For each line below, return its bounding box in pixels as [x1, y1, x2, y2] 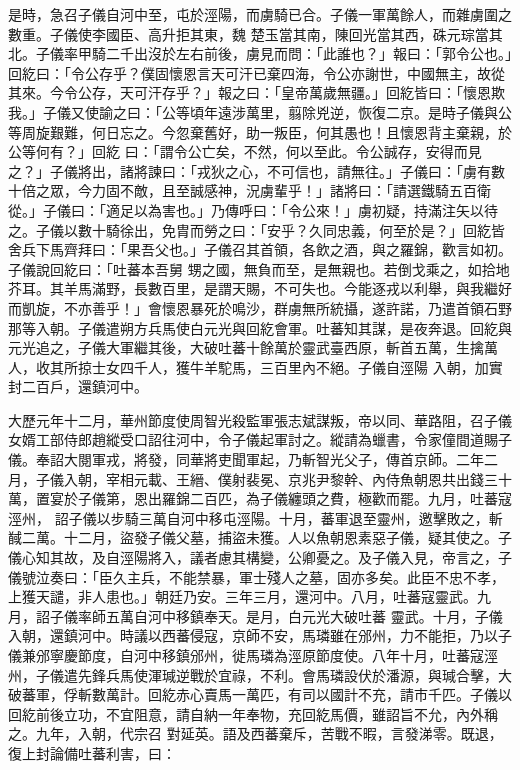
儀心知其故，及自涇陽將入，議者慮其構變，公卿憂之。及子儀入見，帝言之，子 [8, 547, 512, 568]
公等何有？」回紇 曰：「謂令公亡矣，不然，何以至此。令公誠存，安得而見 [8, 141, 482, 162]
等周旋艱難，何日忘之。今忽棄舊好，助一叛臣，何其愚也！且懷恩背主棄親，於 [8, 121, 512, 142]
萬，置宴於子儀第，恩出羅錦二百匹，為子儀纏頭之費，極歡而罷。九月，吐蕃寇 [8, 488, 512, 509]
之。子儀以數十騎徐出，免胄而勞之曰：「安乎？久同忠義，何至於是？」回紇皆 [8, 219, 505, 240]
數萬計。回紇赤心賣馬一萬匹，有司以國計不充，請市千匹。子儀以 [91, 684, 512, 705]
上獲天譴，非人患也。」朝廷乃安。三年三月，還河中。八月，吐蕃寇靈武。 [8, 586, 477, 607]
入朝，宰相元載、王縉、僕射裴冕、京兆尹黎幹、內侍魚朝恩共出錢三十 [63, 468, 512, 489]
